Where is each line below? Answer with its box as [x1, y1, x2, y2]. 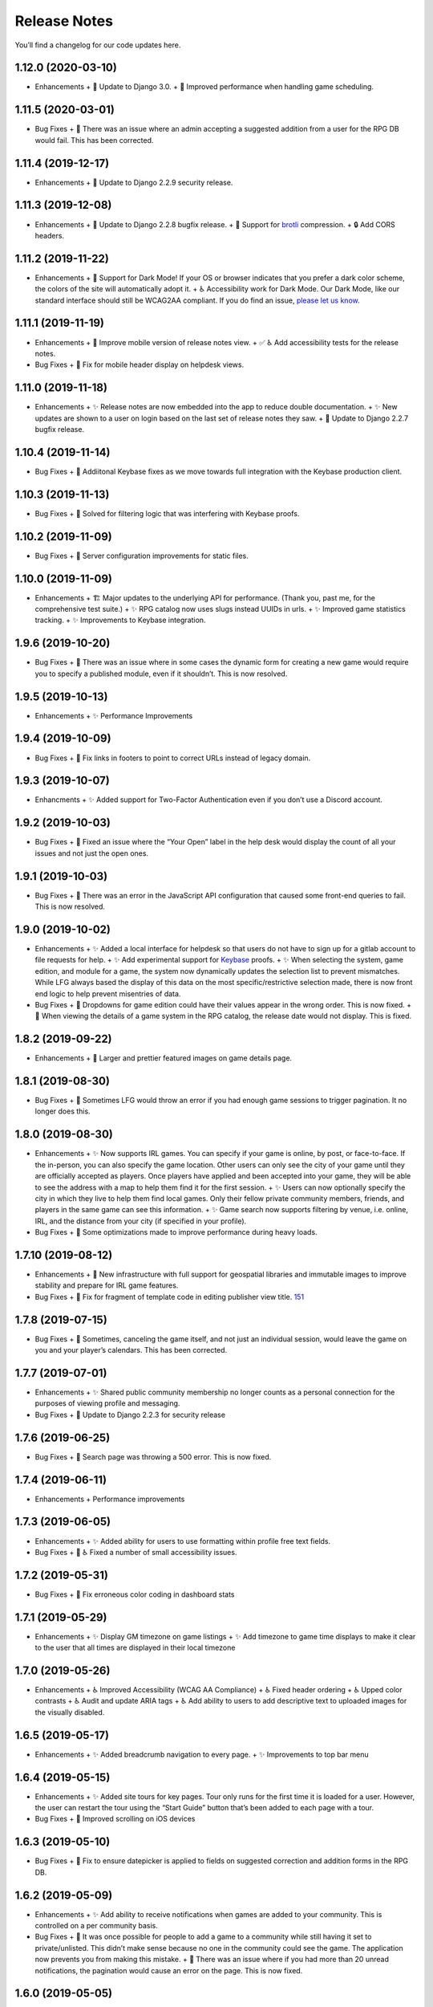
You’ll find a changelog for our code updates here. [14, 40, 181, 50]
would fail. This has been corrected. [34, 135, 154, 145]
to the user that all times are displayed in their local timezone [34, 1643, 236, 1653]
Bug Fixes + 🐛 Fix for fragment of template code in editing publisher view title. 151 [34, 1292, 305, 1301]
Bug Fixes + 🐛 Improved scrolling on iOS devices [34, 1814, 196, 1824]
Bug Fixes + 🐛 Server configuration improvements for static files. [34, 551, 249, 560]
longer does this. [34, 1106, 91, 1116]
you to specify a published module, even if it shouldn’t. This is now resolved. [34, 669, 288, 678]
